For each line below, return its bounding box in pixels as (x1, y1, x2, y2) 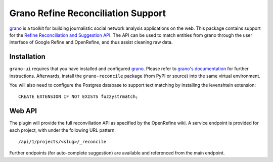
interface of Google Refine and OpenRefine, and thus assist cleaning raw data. (9, 39, 173, 45)
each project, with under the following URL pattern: (9, 127, 116, 133)
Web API (9, 106, 37, 116)
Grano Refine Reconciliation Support (9, 8, 166, 19)
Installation (9, 52, 45, 61)
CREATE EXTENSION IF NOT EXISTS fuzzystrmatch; (18, 94, 139, 99)
